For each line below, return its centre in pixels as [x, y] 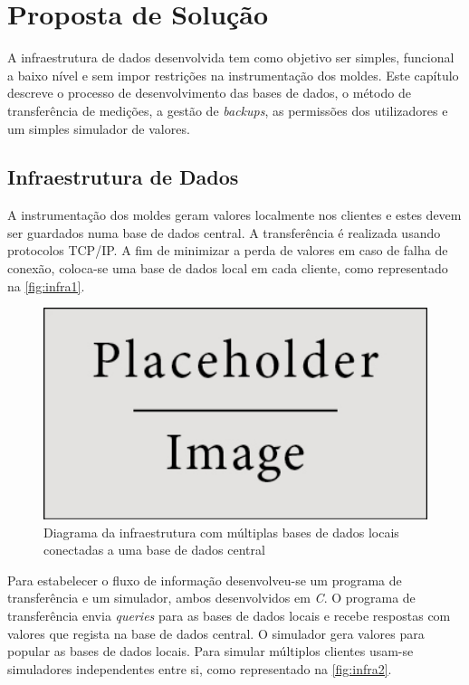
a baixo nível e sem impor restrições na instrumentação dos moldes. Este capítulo [233, 75]
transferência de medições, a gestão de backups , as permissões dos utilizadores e [228, 110]
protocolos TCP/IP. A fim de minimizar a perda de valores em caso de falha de [228, 250]
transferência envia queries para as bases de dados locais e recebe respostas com [229, 616]
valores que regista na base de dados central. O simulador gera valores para [216, 633]
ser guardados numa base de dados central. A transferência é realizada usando [224, 232]
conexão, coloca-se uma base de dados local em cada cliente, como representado [228, 268]
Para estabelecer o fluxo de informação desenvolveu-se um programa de [205, 580]
